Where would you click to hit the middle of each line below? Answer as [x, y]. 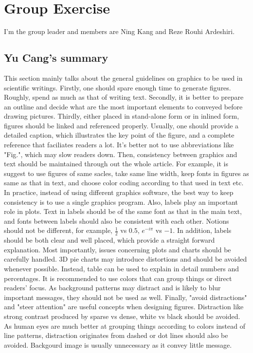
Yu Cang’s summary [56, 58]
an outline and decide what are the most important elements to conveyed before [123, 106]
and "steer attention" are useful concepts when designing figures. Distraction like [124, 307]
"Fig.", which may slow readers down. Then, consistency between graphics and [121, 154]
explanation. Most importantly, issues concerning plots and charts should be [117, 249]
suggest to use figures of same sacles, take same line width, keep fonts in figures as [126, 173]
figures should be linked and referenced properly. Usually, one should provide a [121, 125]
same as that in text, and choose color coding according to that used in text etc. [124, 183]
